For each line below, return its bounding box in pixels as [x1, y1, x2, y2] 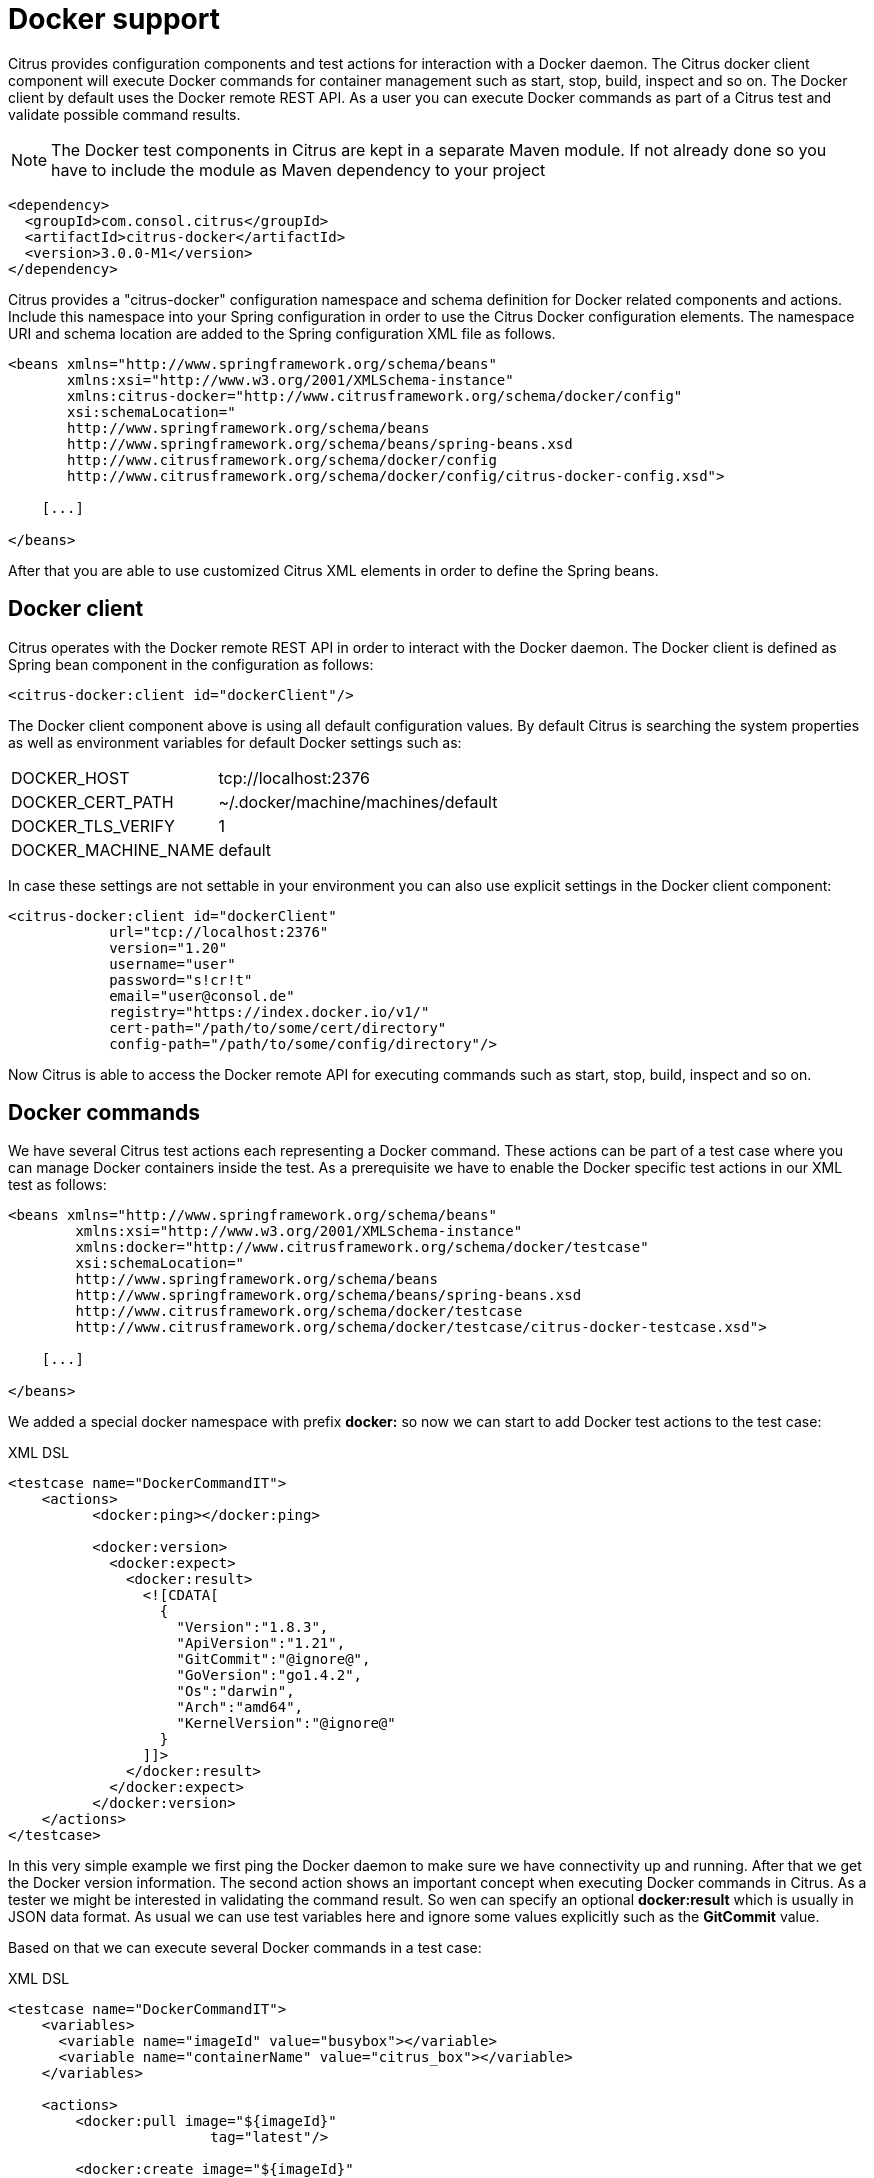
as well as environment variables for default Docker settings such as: [8, 733, 462, 751]
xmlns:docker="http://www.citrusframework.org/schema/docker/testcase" [75, 1239, 649, 1256]
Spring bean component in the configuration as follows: [8, 655, 374, 673]
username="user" [109, 955, 236, 972]
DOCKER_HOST [11, 767, 130, 788]
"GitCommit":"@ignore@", [176, 1651, 371, 1668]
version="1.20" [109, 939, 228, 956]
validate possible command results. [8, 105, 241, 123]
